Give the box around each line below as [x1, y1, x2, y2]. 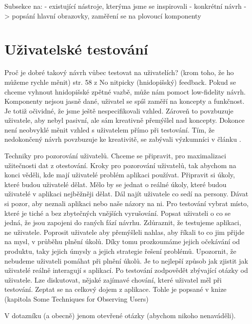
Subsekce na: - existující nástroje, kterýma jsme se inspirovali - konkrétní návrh [4, 1, 242, 11]
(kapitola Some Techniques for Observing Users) [4, 293, 149, 304]
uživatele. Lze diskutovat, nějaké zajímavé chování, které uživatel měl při [4, 274, 222, 285]
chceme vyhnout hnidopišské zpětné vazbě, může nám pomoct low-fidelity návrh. [4, 86, 246, 96]
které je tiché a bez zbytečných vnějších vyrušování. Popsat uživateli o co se [4, 208, 231, 218]
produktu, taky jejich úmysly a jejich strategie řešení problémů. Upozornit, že [4, 246, 236, 256]
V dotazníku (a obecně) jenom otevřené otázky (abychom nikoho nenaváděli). [4, 310, 236, 320]
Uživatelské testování [4, 39, 148, 59]
